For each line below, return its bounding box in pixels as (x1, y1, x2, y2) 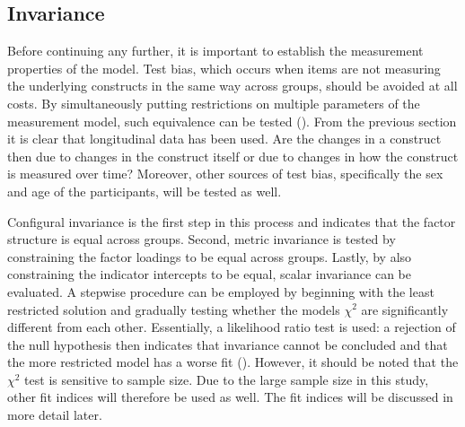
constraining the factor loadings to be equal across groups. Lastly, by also (7, 247, 412, 266)
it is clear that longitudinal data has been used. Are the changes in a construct (7, 129, 442, 148)
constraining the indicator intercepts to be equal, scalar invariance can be (7, 265, 411, 283)
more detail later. (7, 405, 102, 424)
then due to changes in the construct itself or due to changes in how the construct (7, 146, 459, 165)
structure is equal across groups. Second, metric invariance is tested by (7, 230, 396, 248)
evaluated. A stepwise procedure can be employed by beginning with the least (7, 282, 434, 301)
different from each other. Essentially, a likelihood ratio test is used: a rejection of (7, 318, 456, 336)
